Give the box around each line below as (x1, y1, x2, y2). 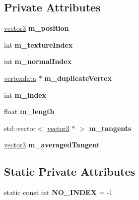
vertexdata (4, 72, 36, 83)
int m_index (4, 89, 47, 100)
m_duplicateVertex (44, 72, 112, 83)
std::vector (4, 123, 36, 133)
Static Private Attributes (4, 164, 136, 179)
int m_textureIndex (4, 39, 73, 50)
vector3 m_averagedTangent (4, 139, 100, 150)
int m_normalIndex (4, 56, 72, 67)
